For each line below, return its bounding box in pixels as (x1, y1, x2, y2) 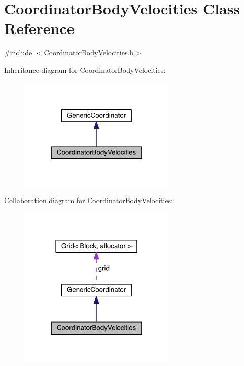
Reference (4, 18, 75, 39)
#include (4, 47, 32, 58)
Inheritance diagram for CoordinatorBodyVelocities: (4, 64, 166, 75)
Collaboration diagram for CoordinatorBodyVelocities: (4, 195, 173, 206)
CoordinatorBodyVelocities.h (44, 47, 134, 58)
